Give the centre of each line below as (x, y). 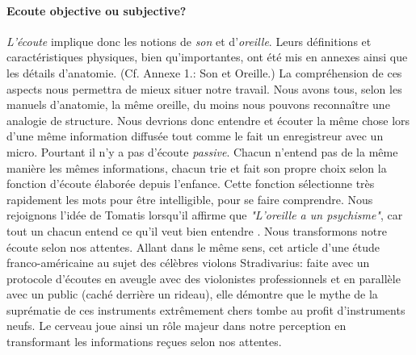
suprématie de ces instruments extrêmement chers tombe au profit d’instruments (206, 309)
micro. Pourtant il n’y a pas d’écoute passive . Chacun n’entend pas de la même (202, 151)
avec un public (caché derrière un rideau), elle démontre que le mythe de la (192, 294)
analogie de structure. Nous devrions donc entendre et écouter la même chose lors (208, 120)
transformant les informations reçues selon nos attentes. (144, 342)
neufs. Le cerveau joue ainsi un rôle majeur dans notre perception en (176, 326)
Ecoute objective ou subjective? (97, 10)
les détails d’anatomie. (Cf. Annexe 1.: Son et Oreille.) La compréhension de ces (204, 72)
